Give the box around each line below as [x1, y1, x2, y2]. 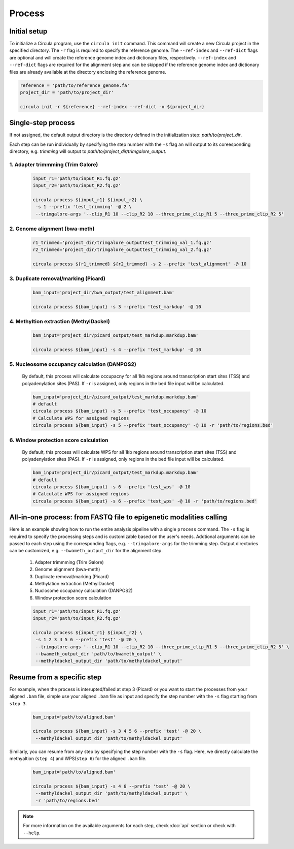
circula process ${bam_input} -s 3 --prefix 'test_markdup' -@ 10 [32, 304, 201, 309]
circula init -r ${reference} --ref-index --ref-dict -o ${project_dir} [20, 104, 205, 109]
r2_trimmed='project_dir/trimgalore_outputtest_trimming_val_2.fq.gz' [32, 247, 212, 253]
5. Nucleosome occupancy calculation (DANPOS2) [9, 361, 136, 368]
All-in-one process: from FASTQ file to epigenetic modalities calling [9, 513, 228, 522]
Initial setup [9, 27, 48, 36]
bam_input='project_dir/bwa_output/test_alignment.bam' [32, 290, 175, 296]
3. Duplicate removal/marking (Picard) [9, 275, 106, 282]
